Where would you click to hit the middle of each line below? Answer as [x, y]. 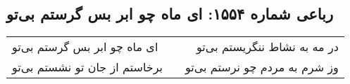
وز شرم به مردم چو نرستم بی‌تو [262, 67]
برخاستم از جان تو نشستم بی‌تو [87, 67]
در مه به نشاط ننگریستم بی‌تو [268, 47]
